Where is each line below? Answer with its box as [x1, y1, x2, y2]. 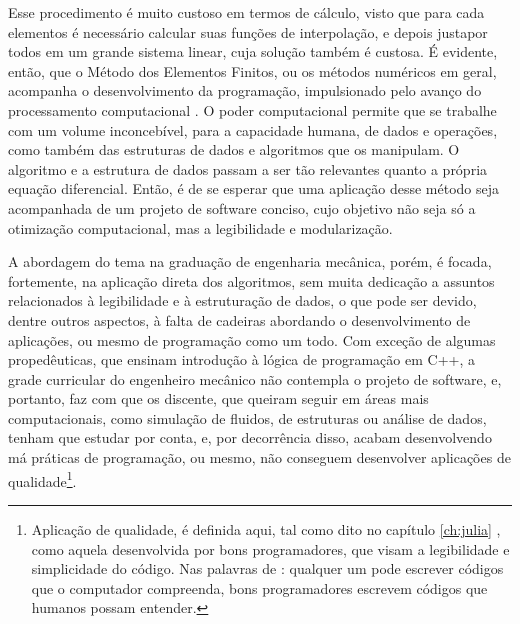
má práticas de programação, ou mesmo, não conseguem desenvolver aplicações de [8, 447, 511, 468]
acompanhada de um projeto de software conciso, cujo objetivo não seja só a [8, 197, 476, 218]
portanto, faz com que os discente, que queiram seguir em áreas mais [8, 388, 429, 409]
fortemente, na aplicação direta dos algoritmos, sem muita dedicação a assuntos [8, 270, 495, 291]
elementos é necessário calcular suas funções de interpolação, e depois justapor [8, 21, 488, 42]
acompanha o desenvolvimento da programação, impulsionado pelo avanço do [8, 80, 482, 101]
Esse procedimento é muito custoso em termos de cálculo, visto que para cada [8, 2, 485, 22]
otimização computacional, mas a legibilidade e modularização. [8, 217, 393, 238]
